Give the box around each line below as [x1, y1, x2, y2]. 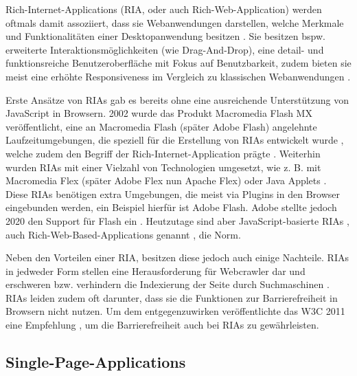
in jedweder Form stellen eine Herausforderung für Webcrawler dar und [5, 263, 306, 278]
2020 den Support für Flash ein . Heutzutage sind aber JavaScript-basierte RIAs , [5, 213, 349, 228]
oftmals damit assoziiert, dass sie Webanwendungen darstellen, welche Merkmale [5, 15, 344, 30]
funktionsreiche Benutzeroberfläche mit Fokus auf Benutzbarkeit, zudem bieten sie [5, 56, 352, 70]
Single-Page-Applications [5, 351, 186, 373]
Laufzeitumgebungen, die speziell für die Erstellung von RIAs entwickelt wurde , [5, 133, 344, 147]
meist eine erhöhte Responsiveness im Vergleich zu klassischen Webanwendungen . [5, 69, 351, 83]
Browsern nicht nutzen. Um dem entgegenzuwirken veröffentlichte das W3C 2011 [5, 304, 345, 318]
